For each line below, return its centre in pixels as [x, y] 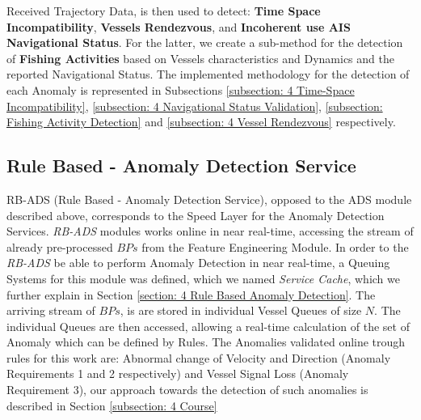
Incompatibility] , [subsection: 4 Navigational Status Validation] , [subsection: [195, 106]
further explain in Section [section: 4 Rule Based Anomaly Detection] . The [191, 294]
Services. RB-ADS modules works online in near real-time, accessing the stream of [210, 231]
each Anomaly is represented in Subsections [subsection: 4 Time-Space [181, 89]
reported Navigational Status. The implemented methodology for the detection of [208, 74]
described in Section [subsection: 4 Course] [112, 405]
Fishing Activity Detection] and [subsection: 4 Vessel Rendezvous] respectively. [201, 122]
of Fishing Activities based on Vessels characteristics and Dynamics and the [200, 58]
